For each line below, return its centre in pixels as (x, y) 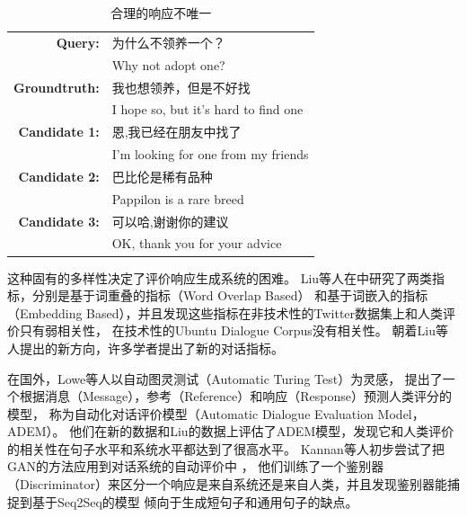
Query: (78, 42)
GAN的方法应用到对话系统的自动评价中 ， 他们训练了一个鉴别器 (196, 466)
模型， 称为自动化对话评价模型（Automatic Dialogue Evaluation (190, 413)
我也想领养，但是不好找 (181, 87)
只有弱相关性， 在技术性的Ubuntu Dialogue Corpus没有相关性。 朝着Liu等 (233, 330)
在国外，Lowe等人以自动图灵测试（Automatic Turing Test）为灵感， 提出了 (225, 378)
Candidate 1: (59, 132)
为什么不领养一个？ (168, 42)
